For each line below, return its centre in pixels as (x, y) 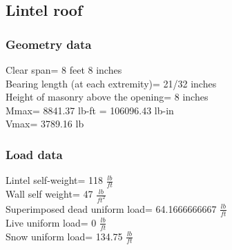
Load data (34, 154)
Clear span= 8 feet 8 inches (64, 70)
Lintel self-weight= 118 (55, 180)
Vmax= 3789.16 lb (45, 124)
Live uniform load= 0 (51, 222)
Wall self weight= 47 (49, 194)
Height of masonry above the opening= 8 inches (107, 97)
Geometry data (49, 44)
